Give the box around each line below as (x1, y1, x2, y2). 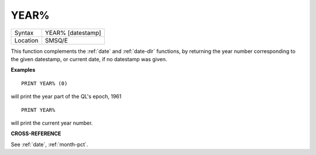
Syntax (14, 29, 34, 37)
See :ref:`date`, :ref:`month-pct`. (11, 140, 88, 148)
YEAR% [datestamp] (44, 29, 102, 37)
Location (14, 36, 39, 44)
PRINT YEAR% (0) (21, 80, 68, 87)
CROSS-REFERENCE (11, 130, 61, 137)
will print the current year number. (11, 119, 93, 126)
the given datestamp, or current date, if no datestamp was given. (11, 55, 167, 62)
